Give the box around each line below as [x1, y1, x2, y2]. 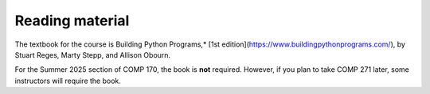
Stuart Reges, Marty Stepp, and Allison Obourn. [14, 50, 171, 59]
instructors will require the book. [14, 76, 121, 85]
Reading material [14, 12, 130, 29]
